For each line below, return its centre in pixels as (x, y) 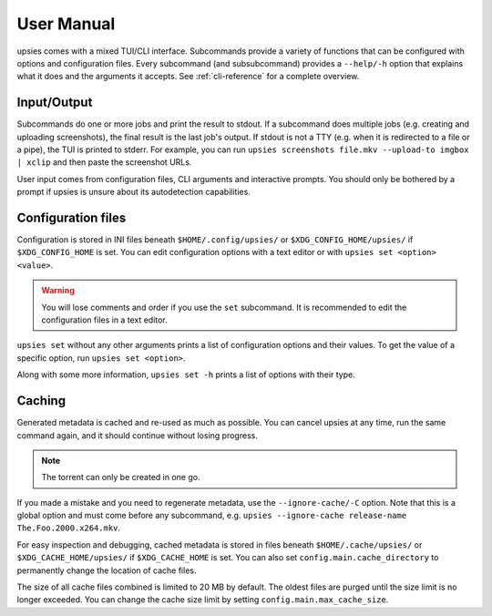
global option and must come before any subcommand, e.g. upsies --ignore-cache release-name (212, 516)
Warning (58, 291)
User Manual (66, 24)
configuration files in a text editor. (104, 320)
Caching (41, 401)
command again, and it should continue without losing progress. (138, 435)
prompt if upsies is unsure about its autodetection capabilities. (133, 192)
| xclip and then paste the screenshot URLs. (104, 162)
